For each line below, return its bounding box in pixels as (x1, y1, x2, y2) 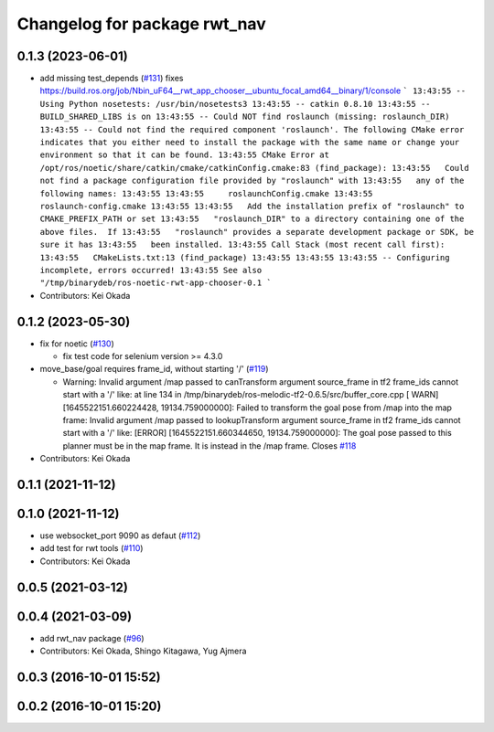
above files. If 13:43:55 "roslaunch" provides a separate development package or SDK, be (39, 227, 475, 237)
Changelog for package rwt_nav (16, 14, 267, 34)
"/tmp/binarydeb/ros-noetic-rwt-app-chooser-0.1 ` (39, 278, 272, 288)
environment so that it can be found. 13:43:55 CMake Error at (39, 150, 329, 160)
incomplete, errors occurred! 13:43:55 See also (39, 265, 263, 275)
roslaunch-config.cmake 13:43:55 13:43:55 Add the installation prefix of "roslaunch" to (39, 201, 465, 211)
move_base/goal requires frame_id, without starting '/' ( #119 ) (39, 364, 269, 375)
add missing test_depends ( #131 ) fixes (39, 73, 184, 84)
